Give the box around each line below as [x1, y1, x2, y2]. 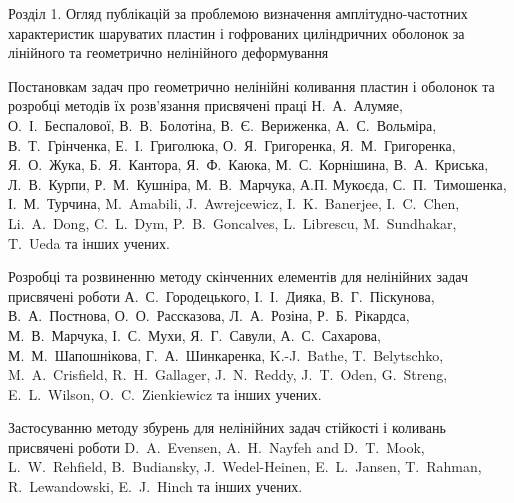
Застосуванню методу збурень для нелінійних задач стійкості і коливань [8, 417, 446, 438]
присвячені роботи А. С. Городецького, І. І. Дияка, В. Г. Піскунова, [8, 285, 435, 306]
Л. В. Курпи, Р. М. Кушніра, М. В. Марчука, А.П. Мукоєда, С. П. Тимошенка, [8, 173, 507, 194]
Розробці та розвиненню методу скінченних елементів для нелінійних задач [8, 266, 469, 287]
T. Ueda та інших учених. [8, 232, 170, 253]
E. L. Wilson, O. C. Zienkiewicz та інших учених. [8, 383, 322, 404]
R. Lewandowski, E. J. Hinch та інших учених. [8, 476, 303, 497]
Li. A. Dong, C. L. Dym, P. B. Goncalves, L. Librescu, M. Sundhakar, [8, 212, 457, 233]
